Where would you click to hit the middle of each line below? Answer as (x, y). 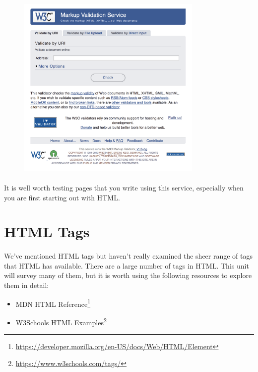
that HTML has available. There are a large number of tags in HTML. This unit (127, 265)
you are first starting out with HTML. (62, 197)
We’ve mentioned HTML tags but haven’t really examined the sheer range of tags (129, 256)
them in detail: (27, 285)
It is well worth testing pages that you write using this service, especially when (124, 188)
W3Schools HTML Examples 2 (61, 321)
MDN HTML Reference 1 (53, 303)
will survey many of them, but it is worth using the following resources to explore (128, 275)
